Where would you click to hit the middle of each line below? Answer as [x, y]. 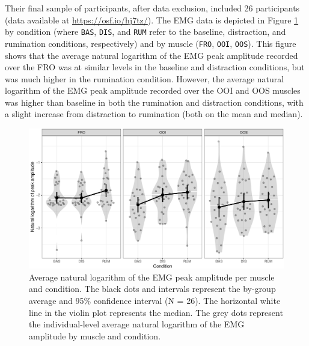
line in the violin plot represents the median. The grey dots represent [156, 312]
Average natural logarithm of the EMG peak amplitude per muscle [152, 277]
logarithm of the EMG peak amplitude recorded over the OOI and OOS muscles [153, 90]
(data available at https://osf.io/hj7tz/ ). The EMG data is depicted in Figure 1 [152, 20]
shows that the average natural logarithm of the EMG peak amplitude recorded [151, 55]
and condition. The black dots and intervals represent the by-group [152, 289]
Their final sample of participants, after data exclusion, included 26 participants [152, 8]
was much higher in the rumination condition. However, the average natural [145, 78]
